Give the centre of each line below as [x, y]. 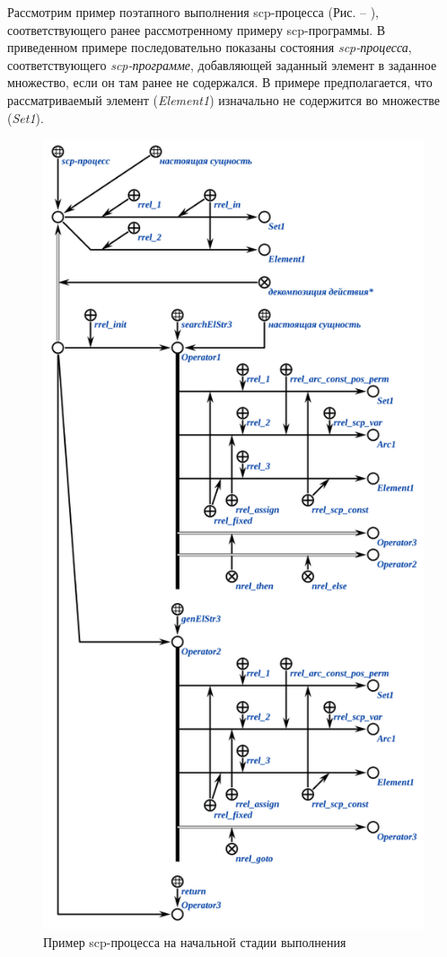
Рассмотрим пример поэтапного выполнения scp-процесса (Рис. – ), [193, 12]
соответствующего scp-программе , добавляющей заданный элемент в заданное [222, 64]
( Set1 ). [26, 117]
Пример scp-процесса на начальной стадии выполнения [195, 941]
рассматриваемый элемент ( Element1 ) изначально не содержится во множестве [223, 99]
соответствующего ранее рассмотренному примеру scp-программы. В [197, 29]
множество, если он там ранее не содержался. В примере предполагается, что [220, 82]
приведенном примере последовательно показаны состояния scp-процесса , [210, 47]
